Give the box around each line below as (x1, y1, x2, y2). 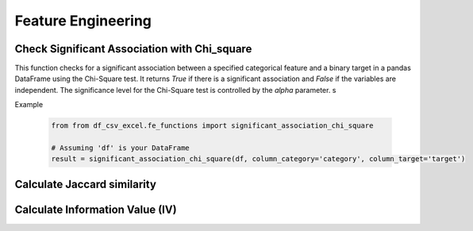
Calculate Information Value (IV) (14, 202, 178, 216)
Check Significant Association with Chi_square (14, 42, 252, 56)
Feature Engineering (14, 12, 152, 29)
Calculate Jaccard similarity (14, 177, 156, 191)
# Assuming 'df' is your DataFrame (51, 144, 190, 152)
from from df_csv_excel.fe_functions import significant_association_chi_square (51, 121, 374, 130)
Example (14, 100, 44, 110)
